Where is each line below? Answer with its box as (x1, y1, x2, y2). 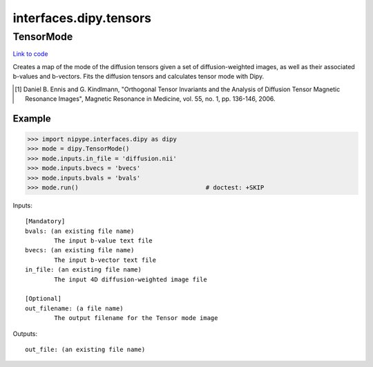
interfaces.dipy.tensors (12, 10, 152, 26)
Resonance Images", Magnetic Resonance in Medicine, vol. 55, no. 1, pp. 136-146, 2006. (25, 94, 276, 103)
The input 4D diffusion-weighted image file (54, 275, 207, 283)
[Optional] (25, 294, 62, 303)
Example (12, 113, 51, 124)
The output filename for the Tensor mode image (54, 314, 218, 322)
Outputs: (12, 329, 38, 338)
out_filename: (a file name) (25, 304, 124, 312)
